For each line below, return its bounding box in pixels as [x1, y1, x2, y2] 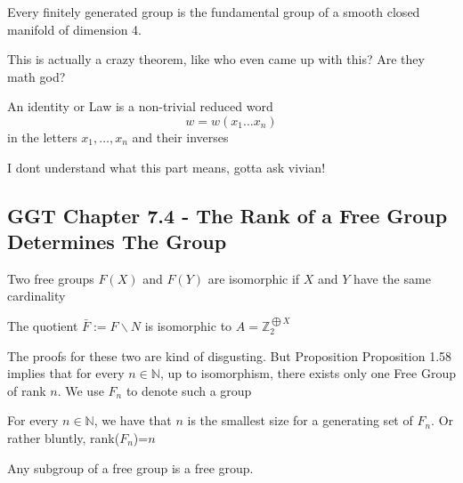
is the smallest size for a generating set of [187, 411, 413, 430]
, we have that [93, 411, 172, 430]
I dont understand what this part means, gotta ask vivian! [7, 157, 326, 176]
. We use [57, 381, 104, 399]
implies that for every [7, 364, 125, 382]
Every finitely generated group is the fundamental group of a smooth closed [7, 3, 420, 20]
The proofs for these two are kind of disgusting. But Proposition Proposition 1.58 [7, 346, 452, 365]
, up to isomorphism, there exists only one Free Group [159, 364, 456, 382]
